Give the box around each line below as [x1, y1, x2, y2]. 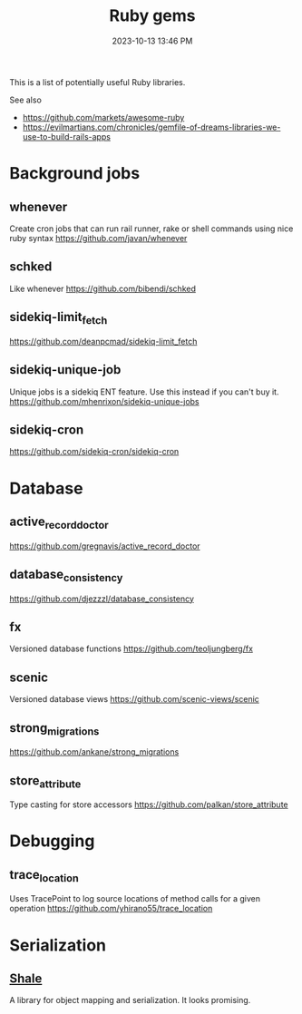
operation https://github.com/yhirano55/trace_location [9, 903, 213, 914]
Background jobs [9, 163, 141, 184]
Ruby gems [108, 5, 197, 26]
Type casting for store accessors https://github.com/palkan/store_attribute [9, 799, 288, 810]
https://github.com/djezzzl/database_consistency [9, 593, 195, 604]
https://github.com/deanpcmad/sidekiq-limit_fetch [9, 336, 198, 346]
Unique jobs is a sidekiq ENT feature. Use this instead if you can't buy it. [9, 386, 279, 397]
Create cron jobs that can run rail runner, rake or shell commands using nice [9, 223, 294, 234]
